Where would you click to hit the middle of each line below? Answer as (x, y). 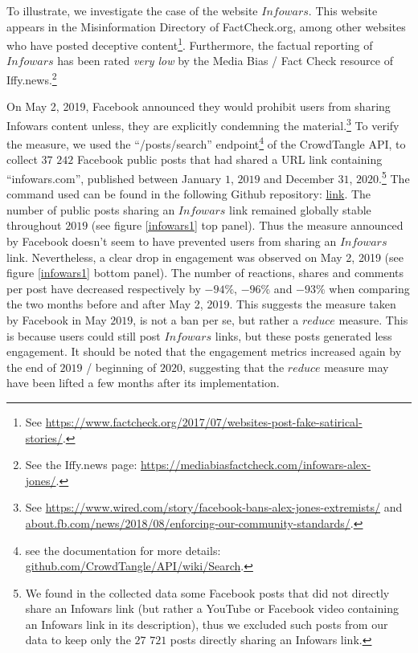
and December (299, 178)
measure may (357, 367)
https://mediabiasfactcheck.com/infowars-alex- (256, 465)
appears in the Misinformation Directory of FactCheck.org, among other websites (206, 26)
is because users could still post (84, 335)
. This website (343, 10)
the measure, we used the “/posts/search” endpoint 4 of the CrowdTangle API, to (206, 143)
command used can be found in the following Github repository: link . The (189, 194)
